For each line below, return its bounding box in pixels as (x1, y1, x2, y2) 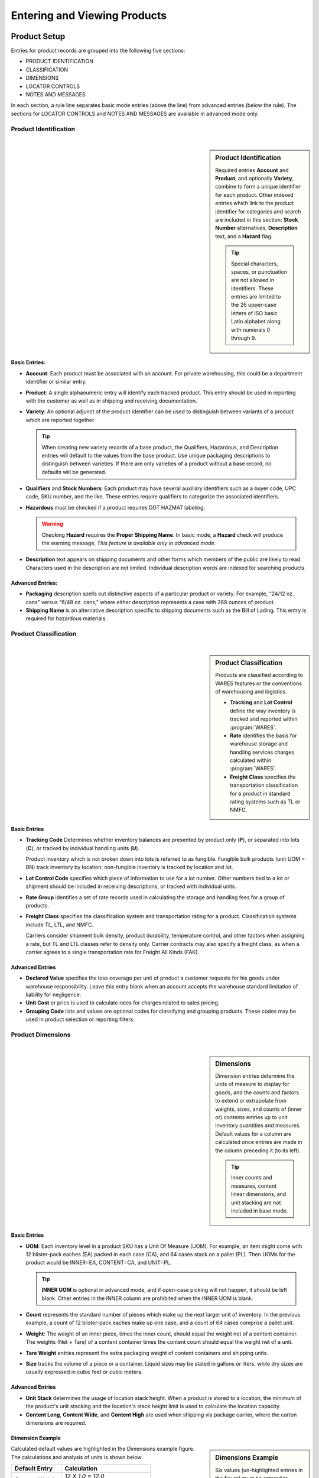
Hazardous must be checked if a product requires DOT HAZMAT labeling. (25, 504, 206, 511)
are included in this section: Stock (215, 216, 298, 223)
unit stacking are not (231, 1199, 281, 1206)
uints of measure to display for (215, 1081, 289, 1088)
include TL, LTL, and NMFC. (25, 921, 94, 928)
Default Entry (14, 1464, 53, 1473)
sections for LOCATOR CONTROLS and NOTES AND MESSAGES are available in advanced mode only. (11, 110, 259, 117)
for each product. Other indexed (215, 191, 294, 198)
